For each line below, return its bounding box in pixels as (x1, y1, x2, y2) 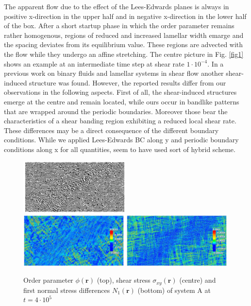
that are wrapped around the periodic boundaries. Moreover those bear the (4, 106, 228, 116)
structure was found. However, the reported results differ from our (29, 77, 226, 87)
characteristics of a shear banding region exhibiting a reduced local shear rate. (4, 116, 236, 126)
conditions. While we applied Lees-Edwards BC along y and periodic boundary (4, 135, 239, 145)
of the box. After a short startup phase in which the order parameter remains (4, 20, 234, 31)
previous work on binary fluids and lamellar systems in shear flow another (4, 68, 224, 78)
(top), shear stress (97, 275, 151, 285)
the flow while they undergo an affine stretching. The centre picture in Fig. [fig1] (4, 49, 244, 59)
